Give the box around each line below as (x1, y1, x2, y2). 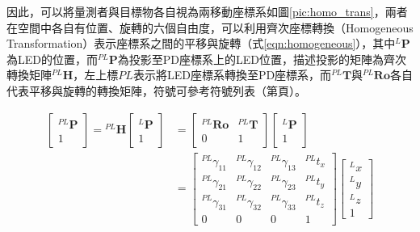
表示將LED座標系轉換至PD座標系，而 (132, 66, 332, 83)
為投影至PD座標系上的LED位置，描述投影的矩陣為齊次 (117, 50, 406, 67)
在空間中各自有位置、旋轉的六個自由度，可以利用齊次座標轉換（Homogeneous (6, 19, 414, 36)
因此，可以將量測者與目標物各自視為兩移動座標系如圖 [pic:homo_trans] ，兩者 (6, 3, 408, 19)
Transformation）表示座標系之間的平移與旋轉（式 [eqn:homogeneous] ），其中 (6, 35, 396, 52)
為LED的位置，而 (6, 50, 98, 67)
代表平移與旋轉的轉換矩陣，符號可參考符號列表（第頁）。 (6, 82, 306, 99)
